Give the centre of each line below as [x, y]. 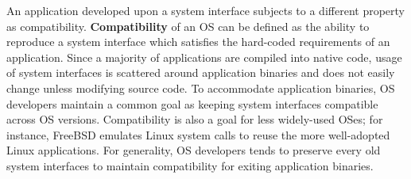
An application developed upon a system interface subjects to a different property [205, 10]
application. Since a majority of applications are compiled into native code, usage [204, 57]
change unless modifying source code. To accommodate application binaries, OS [201, 88]
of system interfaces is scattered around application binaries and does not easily [201, 72]
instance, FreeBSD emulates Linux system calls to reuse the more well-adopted [198, 134]
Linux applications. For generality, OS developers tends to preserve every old [194, 150]
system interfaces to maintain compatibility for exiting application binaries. [190, 165]
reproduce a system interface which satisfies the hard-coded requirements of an [198, 42]
